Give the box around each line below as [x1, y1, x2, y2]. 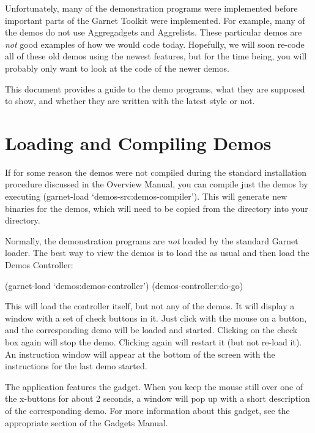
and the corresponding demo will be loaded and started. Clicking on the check [5, 323, 298, 336]
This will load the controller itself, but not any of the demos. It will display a [5, 299, 295, 312]
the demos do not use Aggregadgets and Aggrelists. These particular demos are [5, 26, 302, 39]
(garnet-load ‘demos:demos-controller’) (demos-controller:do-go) [5, 279, 243, 292]
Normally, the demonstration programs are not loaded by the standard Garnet [5, 234, 298, 247]
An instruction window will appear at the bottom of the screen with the [5, 347, 275, 360]
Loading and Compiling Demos [5, 130, 272, 155]
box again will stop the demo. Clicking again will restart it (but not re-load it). [5, 336, 302, 348]
